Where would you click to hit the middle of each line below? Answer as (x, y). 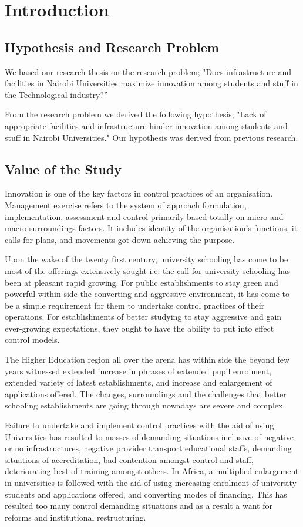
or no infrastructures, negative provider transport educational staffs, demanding (148, 448)
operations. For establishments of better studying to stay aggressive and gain (143, 317)
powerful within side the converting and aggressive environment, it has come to (147, 294)
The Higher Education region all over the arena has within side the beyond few (147, 359)
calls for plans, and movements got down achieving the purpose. (120, 239)
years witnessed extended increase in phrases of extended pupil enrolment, (138, 371)
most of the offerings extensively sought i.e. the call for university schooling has (147, 270)
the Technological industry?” (56, 94)
